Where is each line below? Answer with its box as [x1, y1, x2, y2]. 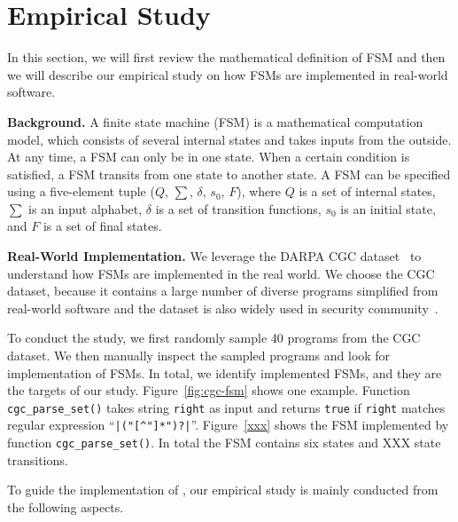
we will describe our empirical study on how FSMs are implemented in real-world [7, 65, 448, 83]
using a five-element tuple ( [7, 182, 155, 201]
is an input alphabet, [28, 199, 143, 217]
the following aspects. [7, 497, 124, 516]
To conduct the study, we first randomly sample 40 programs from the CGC [7, 328, 421, 347]
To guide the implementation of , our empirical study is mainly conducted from [7, 480, 439, 499]
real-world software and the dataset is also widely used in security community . [7, 298, 439, 317]
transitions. [7, 450, 68, 469]
